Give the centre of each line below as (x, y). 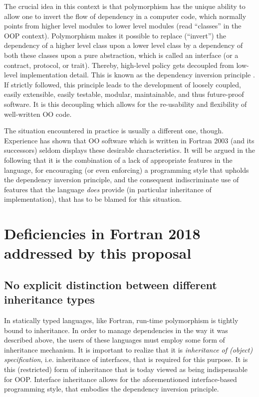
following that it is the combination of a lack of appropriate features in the (118, 160)
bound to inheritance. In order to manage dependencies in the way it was (116, 330)
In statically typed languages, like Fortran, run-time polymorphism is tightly (121, 320)
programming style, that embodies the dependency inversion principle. (112, 389)
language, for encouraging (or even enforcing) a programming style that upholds (127, 170)
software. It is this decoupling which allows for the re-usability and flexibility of (126, 104)
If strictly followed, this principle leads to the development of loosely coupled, (123, 84)
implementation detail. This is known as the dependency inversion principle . (137, 75)
